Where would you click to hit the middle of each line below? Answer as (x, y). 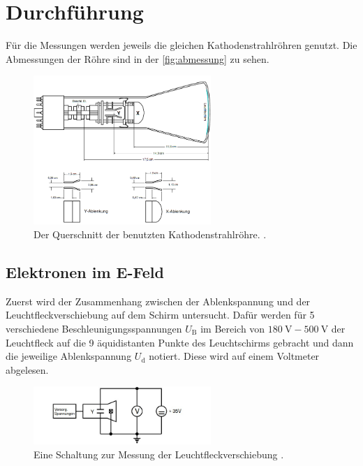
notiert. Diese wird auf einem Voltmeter (234, 356)
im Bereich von (233, 329)
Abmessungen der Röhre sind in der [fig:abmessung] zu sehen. (138, 58)
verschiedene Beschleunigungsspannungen (94, 329)
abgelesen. (27, 369)
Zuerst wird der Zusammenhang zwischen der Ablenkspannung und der (158, 301)
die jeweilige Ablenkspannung (69, 356)
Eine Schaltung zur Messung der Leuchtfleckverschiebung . (159, 454)
